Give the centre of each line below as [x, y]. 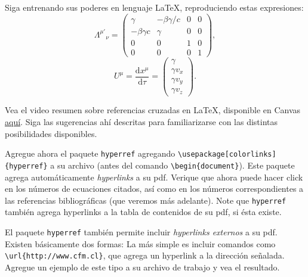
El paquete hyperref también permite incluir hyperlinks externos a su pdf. [141, 231]
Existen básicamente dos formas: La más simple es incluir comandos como [140, 243]
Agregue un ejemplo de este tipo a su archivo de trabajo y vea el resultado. [142, 267]
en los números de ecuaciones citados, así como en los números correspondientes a [154, 189]
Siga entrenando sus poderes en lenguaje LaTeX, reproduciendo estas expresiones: [154, 7]
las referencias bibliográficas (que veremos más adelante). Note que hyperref [146, 200]
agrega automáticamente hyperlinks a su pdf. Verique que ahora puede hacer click [154, 177]
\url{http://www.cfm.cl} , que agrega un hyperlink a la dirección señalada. [145, 255]
